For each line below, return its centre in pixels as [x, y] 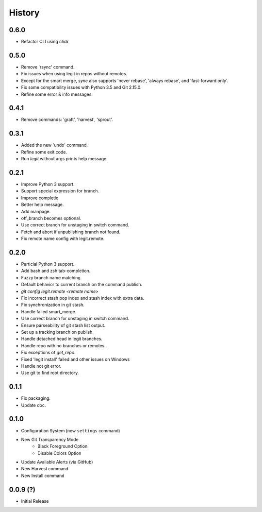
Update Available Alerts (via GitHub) [57, 462]
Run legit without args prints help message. [64, 159]
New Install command [43, 476]
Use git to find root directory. [50, 373]
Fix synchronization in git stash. [53, 305]
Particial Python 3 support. [48, 264]
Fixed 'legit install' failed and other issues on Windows [75, 359]
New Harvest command [45, 469]
